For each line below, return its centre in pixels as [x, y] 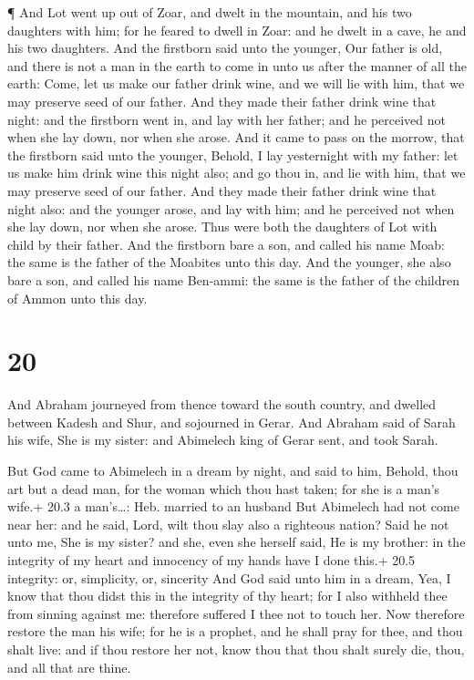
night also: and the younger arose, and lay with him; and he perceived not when [231, 208]
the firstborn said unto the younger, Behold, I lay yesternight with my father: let [233, 155]
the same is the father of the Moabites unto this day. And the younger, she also [229, 262]
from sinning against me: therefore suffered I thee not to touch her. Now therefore [236, 613]
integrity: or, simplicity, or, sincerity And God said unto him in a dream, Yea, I [229, 577]
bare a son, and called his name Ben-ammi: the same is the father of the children [234, 279]
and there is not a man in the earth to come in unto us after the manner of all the [237, 65]
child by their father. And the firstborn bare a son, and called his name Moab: [226, 244]
